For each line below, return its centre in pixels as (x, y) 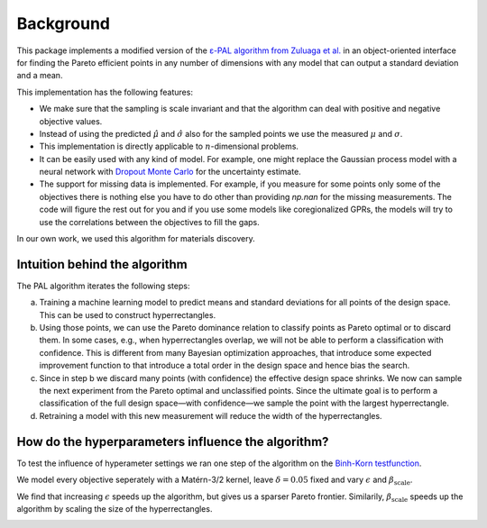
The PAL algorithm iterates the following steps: (103, 286)
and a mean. (40, 76)
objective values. (71, 121)
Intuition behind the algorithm (102, 264)
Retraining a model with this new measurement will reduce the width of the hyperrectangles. (211, 415)
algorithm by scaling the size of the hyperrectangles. (115, 508)
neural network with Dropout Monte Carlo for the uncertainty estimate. (170, 172)
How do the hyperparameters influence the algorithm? (173, 442)
